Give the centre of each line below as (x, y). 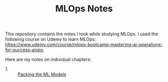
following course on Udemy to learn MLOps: (50, 39)
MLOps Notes (84, 9)
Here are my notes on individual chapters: (48, 60)
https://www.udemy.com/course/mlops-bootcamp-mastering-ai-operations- (84, 45)
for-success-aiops (24, 50)
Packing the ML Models (42, 75)
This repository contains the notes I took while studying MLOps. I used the (82, 34)
